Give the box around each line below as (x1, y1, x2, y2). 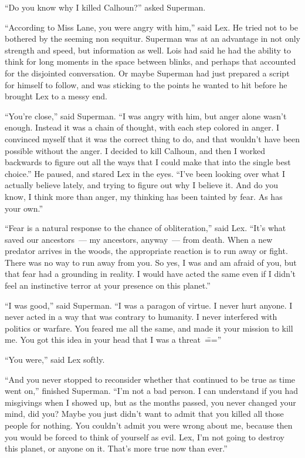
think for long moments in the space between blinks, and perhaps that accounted (5, 55, 296, 68)
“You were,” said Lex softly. (5, 353, 105, 366)
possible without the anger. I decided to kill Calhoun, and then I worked (5, 144, 265, 156)
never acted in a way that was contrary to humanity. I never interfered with (5, 310, 277, 323)
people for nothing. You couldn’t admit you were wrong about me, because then (5, 419, 293, 431)
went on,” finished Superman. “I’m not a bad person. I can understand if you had (5, 385, 299, 397)
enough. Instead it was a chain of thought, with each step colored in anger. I (5, 121, 280, 133)
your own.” (5, 202, 43, 214)
